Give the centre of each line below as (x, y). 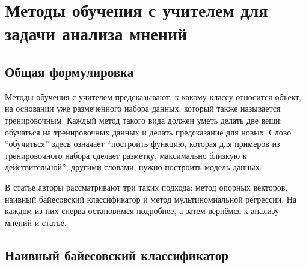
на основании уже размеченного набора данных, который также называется (143, 108)
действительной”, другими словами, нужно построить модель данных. (133, 167)
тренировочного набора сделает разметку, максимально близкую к (126, 155)
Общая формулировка (69, 71)
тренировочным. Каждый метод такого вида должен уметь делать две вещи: (144, 120)
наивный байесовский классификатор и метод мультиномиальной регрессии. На (151, 199)
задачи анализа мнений (96, 33)
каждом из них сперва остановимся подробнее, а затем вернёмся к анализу (142, 211)
